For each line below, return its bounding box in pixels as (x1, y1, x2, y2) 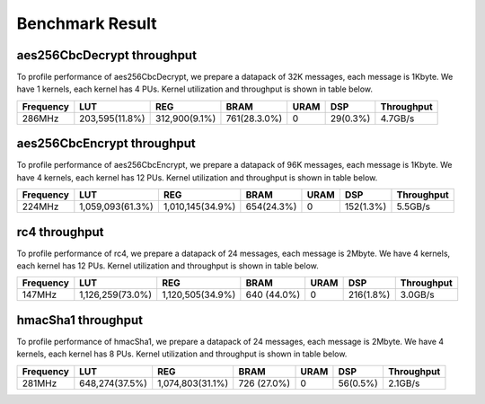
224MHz (22, 200, 59, 213)
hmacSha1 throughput (16, 312, 144, 328)
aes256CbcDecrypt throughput (16, 48, 198, 63)
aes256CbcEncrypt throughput (16, 136, 197, 152)
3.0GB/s (400, 288, 435, 301)
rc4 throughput (16, 224, 104, 240)
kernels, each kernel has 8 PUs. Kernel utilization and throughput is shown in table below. (16, 348, 348, 359)
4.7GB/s (380, 112, 415, 125)
